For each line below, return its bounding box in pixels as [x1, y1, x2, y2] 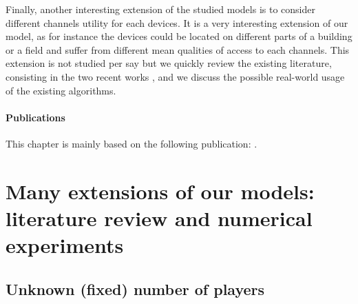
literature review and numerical [6, 203, 313, 232]
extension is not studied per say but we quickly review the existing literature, [6, 56, 332, 70]
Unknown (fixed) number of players [6, 278, 265, 299]
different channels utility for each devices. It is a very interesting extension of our [6, 15, 348, 30]
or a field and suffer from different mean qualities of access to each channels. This [6, 42, 350, 57]
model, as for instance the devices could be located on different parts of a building [6, 29, 352, 43]
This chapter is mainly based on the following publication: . [6, 136, 257, 150]
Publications [6, 110, 65, 124]
